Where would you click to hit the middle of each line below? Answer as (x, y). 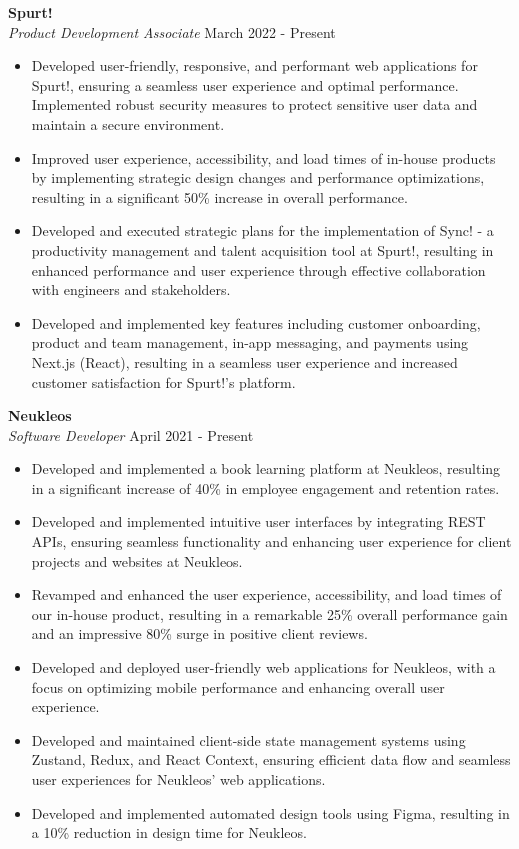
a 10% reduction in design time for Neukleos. (169, 832)
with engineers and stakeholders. (131, 289)
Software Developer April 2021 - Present (131, 434)
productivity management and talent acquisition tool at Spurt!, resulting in (262, 249)
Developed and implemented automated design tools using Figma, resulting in (270, 812)
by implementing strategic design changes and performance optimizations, (258, 177)
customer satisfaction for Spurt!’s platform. (163, 381)
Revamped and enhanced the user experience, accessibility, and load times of (266, 594)
